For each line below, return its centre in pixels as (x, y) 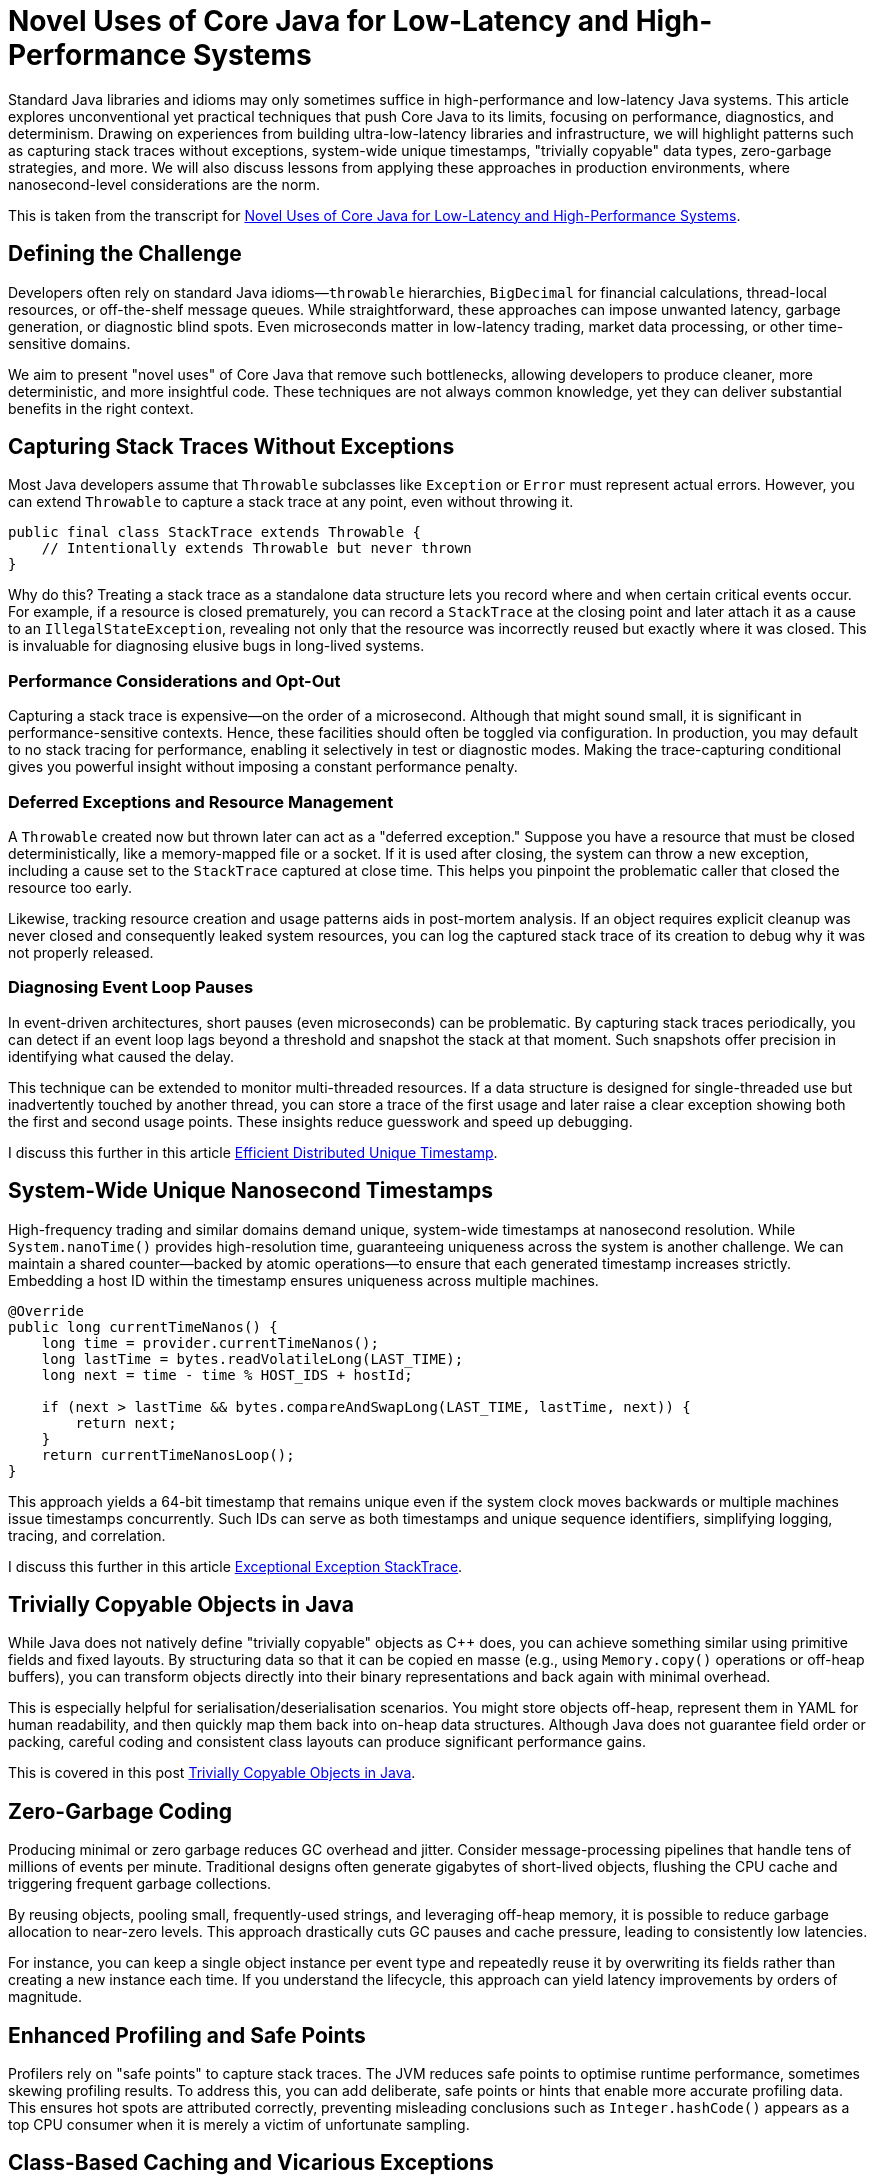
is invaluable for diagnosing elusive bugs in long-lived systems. (216, 646)
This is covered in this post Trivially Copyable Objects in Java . (212, 1773)
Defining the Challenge (125, 254)
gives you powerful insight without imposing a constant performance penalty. (263, 767)
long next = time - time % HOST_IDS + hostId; (227, 1374)
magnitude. (45, 1997)
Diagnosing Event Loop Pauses (131, 987)
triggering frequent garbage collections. (140, 1884)
